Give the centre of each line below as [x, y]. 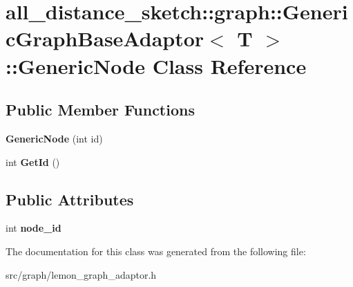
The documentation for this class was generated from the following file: [156, 251]
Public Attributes [70, 199]
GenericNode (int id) [54, 138]
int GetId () [33, 161]
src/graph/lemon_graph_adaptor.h [81, 274]
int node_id [34, 228]
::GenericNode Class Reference [156, 65]
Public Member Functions [100, 110]
